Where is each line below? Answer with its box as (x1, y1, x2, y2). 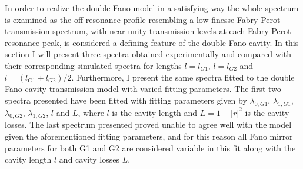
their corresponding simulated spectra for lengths (5, 59, 182, 71)
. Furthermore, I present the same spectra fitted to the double (71, 71, 295, 83)
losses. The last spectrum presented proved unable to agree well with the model (5, 118, 292, 131)
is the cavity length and (112, 106, 198, 118)
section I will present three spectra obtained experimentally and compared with (5, 48, 291, 60)
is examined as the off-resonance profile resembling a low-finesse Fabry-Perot (5, 13, 281, 25)
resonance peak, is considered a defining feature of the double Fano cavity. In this (5, 36, 299, 48)
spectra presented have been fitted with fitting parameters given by (5, 94, 247, 106)
